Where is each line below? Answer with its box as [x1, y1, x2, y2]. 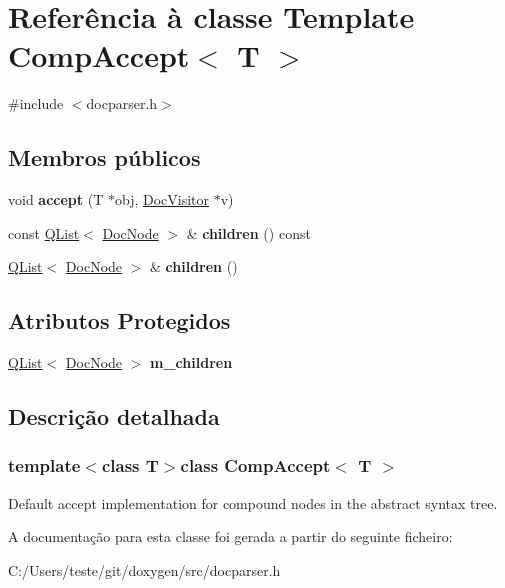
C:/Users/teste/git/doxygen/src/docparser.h [8, 559, 281, 580]
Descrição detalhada [8, 401, 220, 432]
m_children [150, 352, 233, 373]
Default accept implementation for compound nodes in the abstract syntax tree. [8, 492, 498, 513]
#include [8, 93, 64, 114]
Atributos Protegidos [8, 305, 231, 336]
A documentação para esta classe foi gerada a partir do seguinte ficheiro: [8, 526, 453, 547]
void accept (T [8, 189, 104, 210]
